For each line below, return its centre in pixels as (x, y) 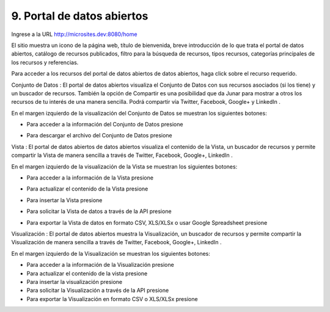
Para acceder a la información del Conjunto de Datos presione (105, 125)
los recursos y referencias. (45, 62)
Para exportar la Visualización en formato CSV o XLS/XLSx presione (112, 299)
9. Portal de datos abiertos (80, 16)
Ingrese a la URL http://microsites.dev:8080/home (74, 34)
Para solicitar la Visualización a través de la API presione (98, 291)
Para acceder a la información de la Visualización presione (100, 265)
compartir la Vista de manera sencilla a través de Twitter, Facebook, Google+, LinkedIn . (122, 155)
